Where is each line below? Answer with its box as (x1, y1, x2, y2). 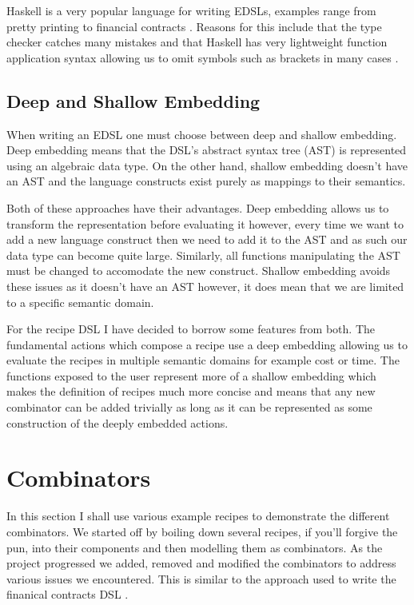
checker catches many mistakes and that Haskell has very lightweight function (6, 34, 388, 50)
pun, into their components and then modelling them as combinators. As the (6, 539, 383, 555)
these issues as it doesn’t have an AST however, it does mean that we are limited (6, 277, 404, 294)
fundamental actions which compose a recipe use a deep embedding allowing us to (6, 336, 408, 352)
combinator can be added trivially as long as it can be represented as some (6, 399, 372, 416)
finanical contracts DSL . (6, 586, 129, 603)
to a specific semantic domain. (6, 293, 154, 310)
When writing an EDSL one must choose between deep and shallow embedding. (6, 125, 397, 142)
